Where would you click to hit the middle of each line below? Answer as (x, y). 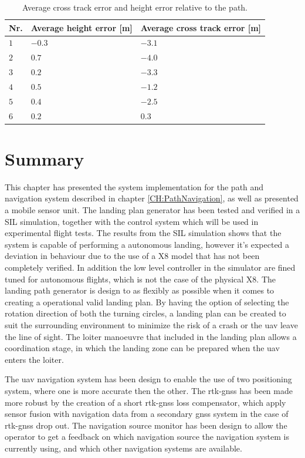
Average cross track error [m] (201, 27)
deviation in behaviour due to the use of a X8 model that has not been (132, 256)
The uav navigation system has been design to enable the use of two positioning (148, 379)
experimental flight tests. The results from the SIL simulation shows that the (143, 233)
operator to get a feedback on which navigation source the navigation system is (147, 437)
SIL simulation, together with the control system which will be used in (132, 221)
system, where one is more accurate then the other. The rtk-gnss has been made (149, 390)
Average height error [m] (82, 27)
